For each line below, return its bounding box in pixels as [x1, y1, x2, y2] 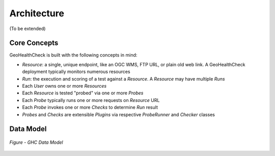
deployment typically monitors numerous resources [22, 69, 130, 75]
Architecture [9, 8, 65, 19]
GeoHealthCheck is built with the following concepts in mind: [9, 52, 137, 58]
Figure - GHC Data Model [9, 139, 63, 145]
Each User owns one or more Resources [22, 83, 107, 89]
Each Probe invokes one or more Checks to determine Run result [22, 105, 158, 111]
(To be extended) [9, 25, 46, 32]
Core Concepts [9, 39, 59, 47]
